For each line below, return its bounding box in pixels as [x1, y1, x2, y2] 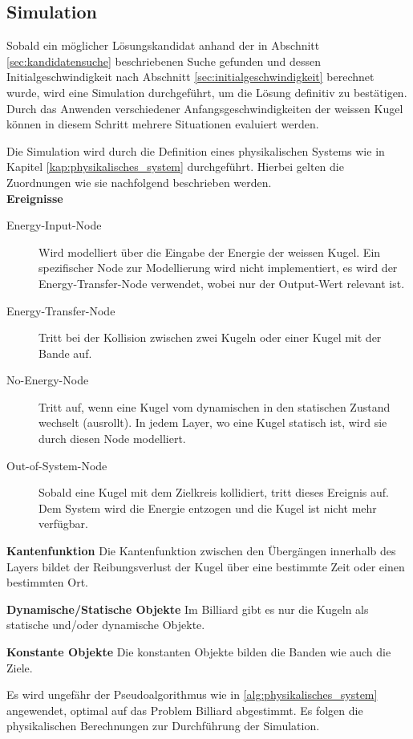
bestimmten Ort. [6, 574, 89, 591]
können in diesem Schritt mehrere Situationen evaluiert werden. [6, 116, 319, 132]
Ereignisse [6, 189, 63, 206]
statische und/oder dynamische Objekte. [6, 616, 205, 633]
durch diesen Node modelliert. [38, 430, 186, 447]
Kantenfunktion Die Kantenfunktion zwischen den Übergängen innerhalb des [6, 542, 396, 559]
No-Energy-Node [6, 372, 89, 388]
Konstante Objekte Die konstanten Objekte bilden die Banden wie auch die [6, 644, 391, 660]
